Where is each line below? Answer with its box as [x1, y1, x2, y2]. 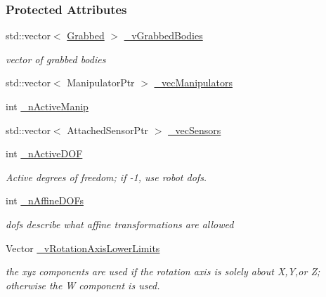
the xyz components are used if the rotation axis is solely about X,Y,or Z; [6, 264, 320, 279]
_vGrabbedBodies [124, 28, 203, 43]
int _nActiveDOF [6, 146, 83, 161]
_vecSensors [168, 122, 221, 137]
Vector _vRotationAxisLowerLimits [6, 240, 160, 255]
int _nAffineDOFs [6, 193, 84, 208]
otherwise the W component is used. [6, 277, 160, 292]
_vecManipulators [154, 75, 233, 90]
